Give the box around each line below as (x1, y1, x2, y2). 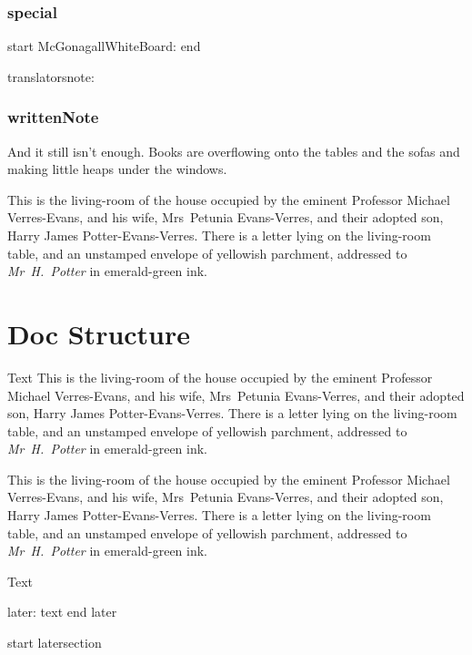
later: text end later (7, 602, 117, 621)
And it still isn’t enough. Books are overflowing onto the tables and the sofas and (7, 141, 460, 160)
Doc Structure (7, 314, 191, 352)
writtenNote (7, 106, 99, 128)
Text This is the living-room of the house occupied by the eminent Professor (7, 367, 433, 386)
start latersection (7, 633, 102, 652)
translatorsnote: (7, 67, 95, 86)
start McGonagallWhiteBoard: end (7, 36, 201, 56)
